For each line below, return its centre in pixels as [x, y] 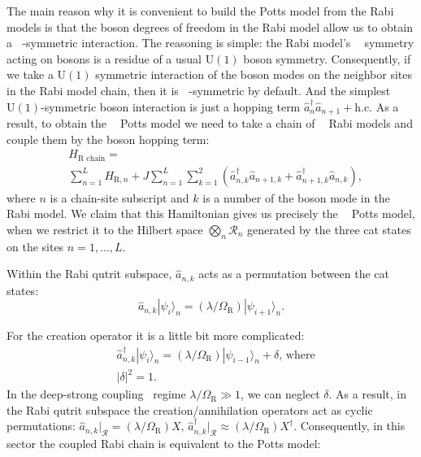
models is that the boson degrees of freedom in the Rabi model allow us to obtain [210, 26]
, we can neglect [280, 394]
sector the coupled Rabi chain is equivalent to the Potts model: [164, 444]
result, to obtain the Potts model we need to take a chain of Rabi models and [210, 123]
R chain [91, 158]
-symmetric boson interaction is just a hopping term [170, 106]
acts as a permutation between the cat [294, 274]
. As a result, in [368, 394]
